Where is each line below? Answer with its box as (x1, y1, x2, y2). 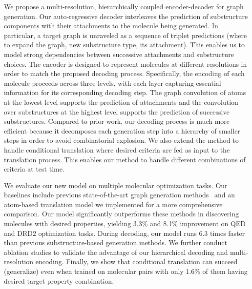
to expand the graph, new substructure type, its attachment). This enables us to (4, 39, 245, 50)
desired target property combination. (4, 275, 114, 286)
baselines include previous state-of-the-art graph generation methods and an (4, 190, 235, 200)
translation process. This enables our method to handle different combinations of (4, 154, 246, 164)
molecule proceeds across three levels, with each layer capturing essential (4, 77, 221, 88)
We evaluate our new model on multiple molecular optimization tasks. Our (4, 180, 228, 190)
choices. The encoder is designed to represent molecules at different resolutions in (4, 58, 247, 69)
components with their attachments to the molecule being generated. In (4, 20, 218, 31)
